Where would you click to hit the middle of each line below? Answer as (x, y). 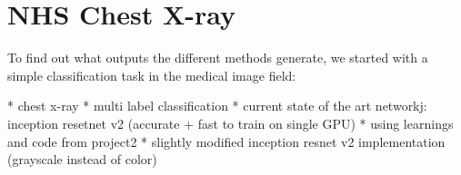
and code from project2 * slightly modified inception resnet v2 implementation (226, 141)
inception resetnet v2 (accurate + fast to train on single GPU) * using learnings (230, 123)
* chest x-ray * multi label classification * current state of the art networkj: (217, 106)
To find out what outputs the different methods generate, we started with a (218, 58)
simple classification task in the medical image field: (152, 75)
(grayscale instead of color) (82, 159)
